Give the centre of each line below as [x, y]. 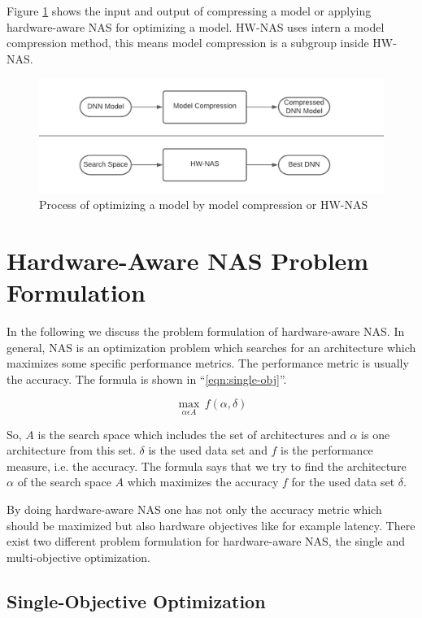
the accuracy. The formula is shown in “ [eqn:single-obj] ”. [147, 379]
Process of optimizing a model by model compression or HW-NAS [204, 205]
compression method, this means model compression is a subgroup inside [188, 43]
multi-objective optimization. [78, 557]
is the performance [327, 450]
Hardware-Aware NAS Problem [188, 260]
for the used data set [343, 482]
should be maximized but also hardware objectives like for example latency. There [211, 525]
